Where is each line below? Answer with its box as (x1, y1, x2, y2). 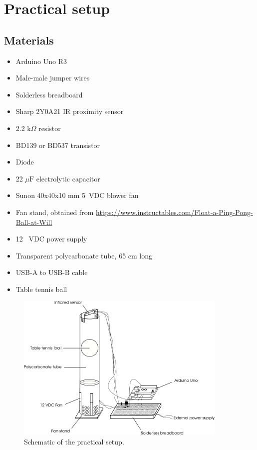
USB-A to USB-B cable (15, 267, 88, 277)
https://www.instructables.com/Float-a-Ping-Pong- (95, 206, 253, 217)
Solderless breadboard (15, 89, 83, 99)
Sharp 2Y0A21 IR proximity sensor (15, 106, 124, 116)
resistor (38, 122, 61, 133)
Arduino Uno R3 (15, 55, 67, 66)
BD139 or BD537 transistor (15, 139, 100, 150)
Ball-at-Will (15, 216, 52, 227)
